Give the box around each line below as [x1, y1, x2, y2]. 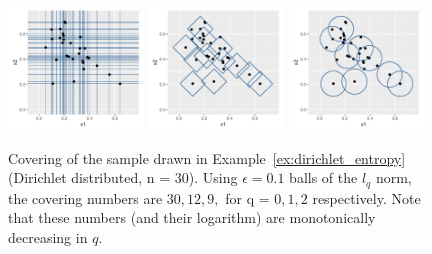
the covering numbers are [8, 187, 163, 208]
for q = [225, 187, 270, 208]
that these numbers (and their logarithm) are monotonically [8, 207, 376, 228]
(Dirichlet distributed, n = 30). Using [8, 167, 238, 188]
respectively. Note [312, 187, 421, 208]
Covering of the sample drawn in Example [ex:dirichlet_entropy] [8, 147, 406, 168]
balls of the [289, 167, 358, 188]
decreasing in [8, 226, 88, 247]
